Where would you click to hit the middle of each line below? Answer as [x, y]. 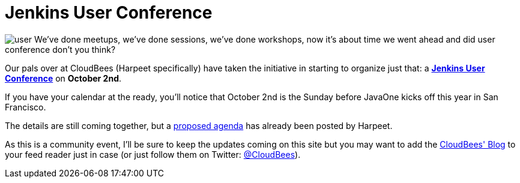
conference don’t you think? [60, 49]
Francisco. [26, 107]
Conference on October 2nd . [63, 78]
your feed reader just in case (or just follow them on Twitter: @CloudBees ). [153, 154]
